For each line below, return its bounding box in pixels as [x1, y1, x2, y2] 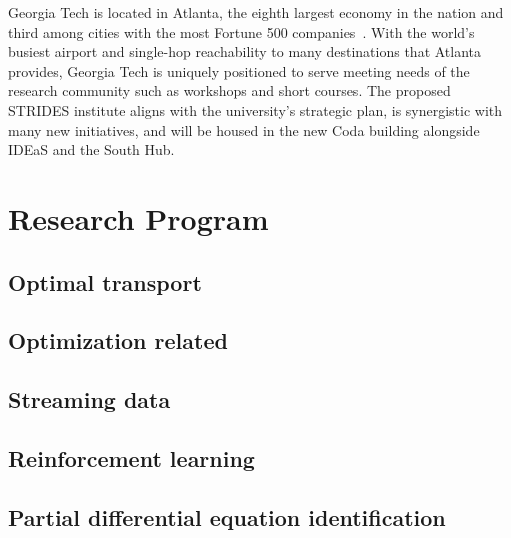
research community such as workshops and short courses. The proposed [8, 80, 451, 101]
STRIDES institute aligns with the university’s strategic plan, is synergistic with [8, 99, 503, 120]
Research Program [8, 197, 269, 238]
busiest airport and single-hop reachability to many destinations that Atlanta [8, 41, 482, 62]
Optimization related [8, 325, 228, 356]
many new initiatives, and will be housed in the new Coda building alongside [8, 119, 480, 140]
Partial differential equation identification [8, 501, 446, 532]
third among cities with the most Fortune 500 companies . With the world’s [8, 21, 475, 42]
